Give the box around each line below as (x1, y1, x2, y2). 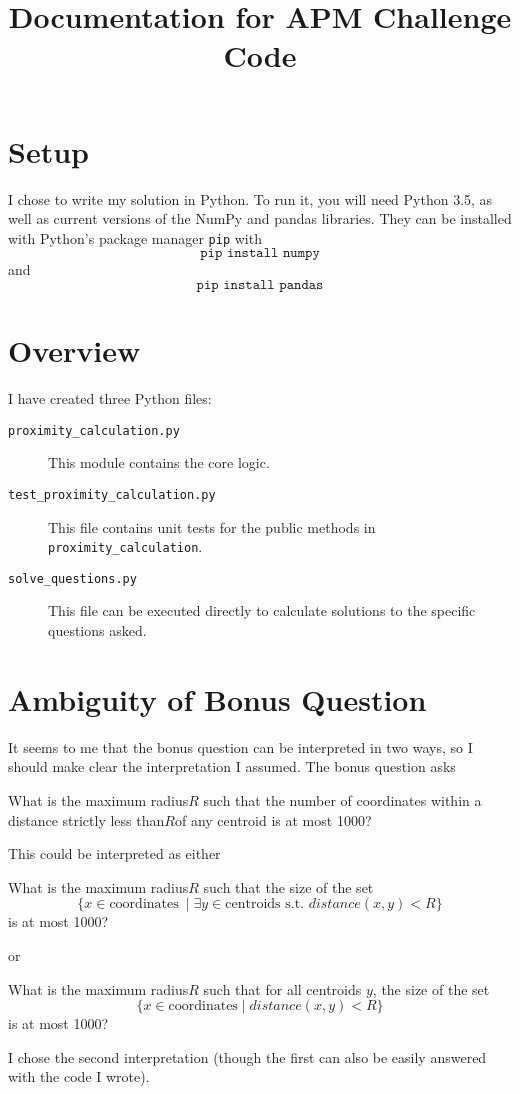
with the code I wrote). (8, 1066, 150, 1087)
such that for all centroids (203, 978, 362, 999)
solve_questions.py (8, 571, 137, 586)
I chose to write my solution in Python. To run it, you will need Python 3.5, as (8, 188, 493, 209)
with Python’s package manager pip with (8, 227, 262, 248)
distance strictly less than (8, 809, 165, 830)
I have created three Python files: (8, 388, 212, 409)
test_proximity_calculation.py (8, 487, 216, 502)
